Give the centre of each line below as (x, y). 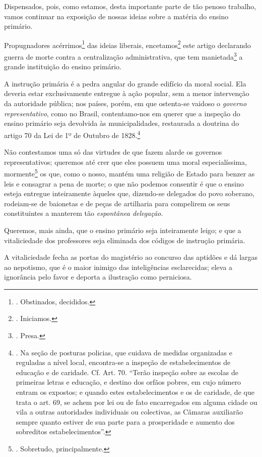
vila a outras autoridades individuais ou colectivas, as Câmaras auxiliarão (129, 412)
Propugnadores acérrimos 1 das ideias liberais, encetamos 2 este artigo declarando (127, 44)
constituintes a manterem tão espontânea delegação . (84, 213)
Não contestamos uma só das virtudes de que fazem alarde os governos (113, 152)
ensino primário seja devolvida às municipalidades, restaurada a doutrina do (122, 123)
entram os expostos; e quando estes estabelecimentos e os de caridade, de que (135, 392)
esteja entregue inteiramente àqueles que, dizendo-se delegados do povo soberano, (129, 193)
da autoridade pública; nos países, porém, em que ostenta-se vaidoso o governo (125, 103)
